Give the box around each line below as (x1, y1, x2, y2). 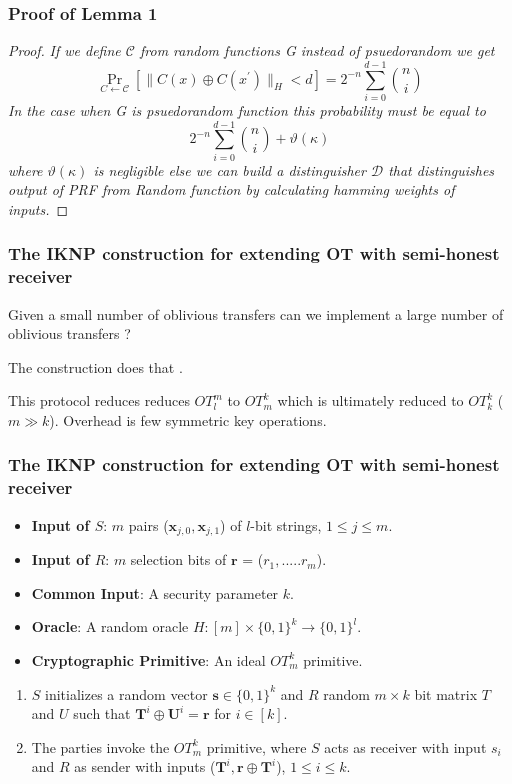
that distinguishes (388, 159, 495, 180)
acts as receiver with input (324, 736, 487, 757)
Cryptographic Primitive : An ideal (31, 649, 266, 670)
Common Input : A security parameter (31, 582, 279, 603)
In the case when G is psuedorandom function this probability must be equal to (8, 99, 486, 120)
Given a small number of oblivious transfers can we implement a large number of (8, 303, 504, 324)
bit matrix (414, 683, 478, 704)
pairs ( (128, 514, 169, 535)
